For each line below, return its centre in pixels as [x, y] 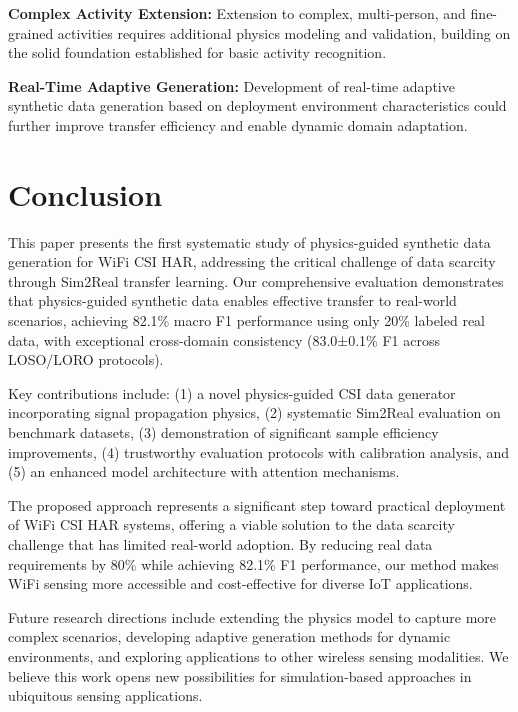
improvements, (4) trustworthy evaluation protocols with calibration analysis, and [259, 451]
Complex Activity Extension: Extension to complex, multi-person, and [237, 13]
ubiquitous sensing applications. [105, 695]
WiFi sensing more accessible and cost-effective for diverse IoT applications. [240, 583]
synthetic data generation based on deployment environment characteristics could [257, 105]
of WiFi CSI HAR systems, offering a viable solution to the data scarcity [231, 524]
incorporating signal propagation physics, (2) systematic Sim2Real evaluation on [254, 412]
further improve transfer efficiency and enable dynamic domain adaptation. [238, 124]
